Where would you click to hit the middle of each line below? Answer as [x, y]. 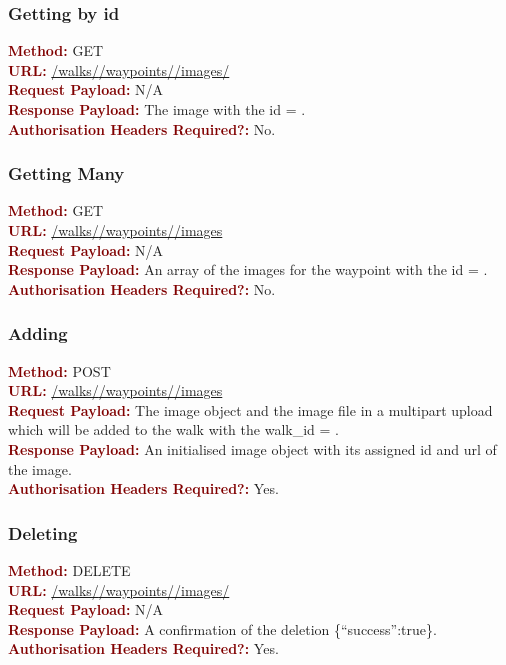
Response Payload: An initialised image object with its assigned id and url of [252, 448]
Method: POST [59, 370]
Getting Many [66, 173]
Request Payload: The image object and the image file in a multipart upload [250, 409]
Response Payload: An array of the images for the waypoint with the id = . [248, 269]
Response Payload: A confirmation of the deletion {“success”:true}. [222, 628]
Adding [38, 333]
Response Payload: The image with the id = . [157, 109]
